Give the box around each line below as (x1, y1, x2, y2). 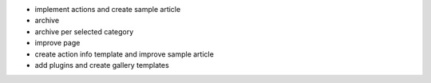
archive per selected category (34, 26, 134, 36)
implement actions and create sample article (34, 5, 181, 14)
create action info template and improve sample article (34, 49, 215, 59)
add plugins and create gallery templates (34, 60, 169, 69)
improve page (34, 38, 81, 48)
